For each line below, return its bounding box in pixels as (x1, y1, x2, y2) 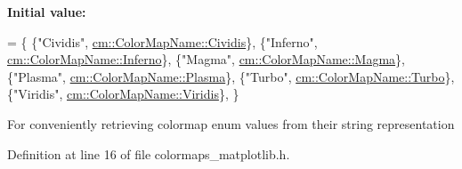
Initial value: (7, 3, 86, 20)
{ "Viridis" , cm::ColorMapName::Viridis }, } (7, 84, 239, 103)
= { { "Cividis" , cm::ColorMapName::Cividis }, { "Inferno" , (7, 32, 318, 51)
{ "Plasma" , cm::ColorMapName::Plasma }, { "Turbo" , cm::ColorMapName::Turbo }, (7, 67, 455, 85)
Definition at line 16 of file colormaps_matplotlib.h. (7, 144, 290, 163)
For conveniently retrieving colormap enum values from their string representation (7, 114, 455, 133)
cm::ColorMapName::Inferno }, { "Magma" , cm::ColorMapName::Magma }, (7, 50, 405, 68)
